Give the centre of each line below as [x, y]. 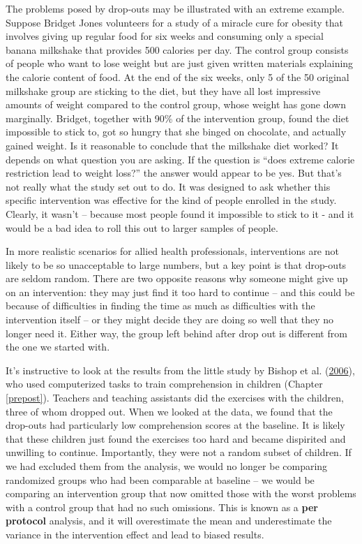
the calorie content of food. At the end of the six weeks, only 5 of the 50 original [178, 76]
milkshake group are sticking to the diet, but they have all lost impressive [163, 90]
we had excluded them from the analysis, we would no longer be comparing [167, 466]
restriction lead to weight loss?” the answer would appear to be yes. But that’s [174, 173]
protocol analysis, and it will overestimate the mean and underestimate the [169, 521]
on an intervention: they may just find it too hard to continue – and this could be [180, 292]
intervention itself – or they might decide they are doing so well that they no [170, 319]
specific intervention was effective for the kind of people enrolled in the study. [171, 200]
